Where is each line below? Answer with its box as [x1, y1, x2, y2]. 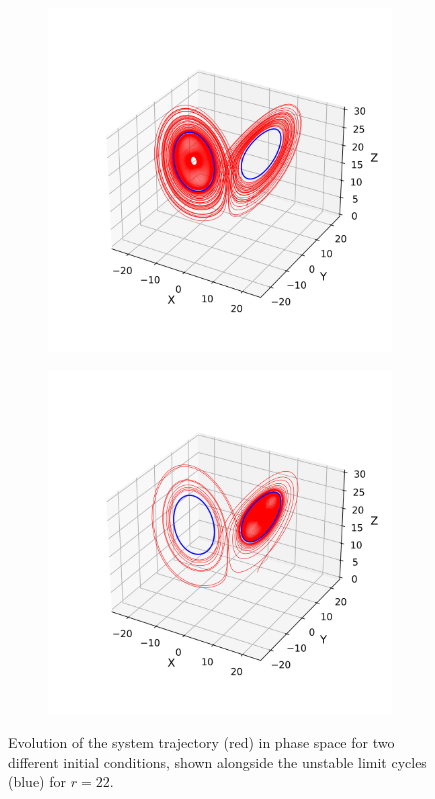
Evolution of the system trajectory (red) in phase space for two [8, 732, 395, 753]
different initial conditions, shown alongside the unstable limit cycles [8, 751, 427, 772]
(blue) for [8, 771, 67, 792]
